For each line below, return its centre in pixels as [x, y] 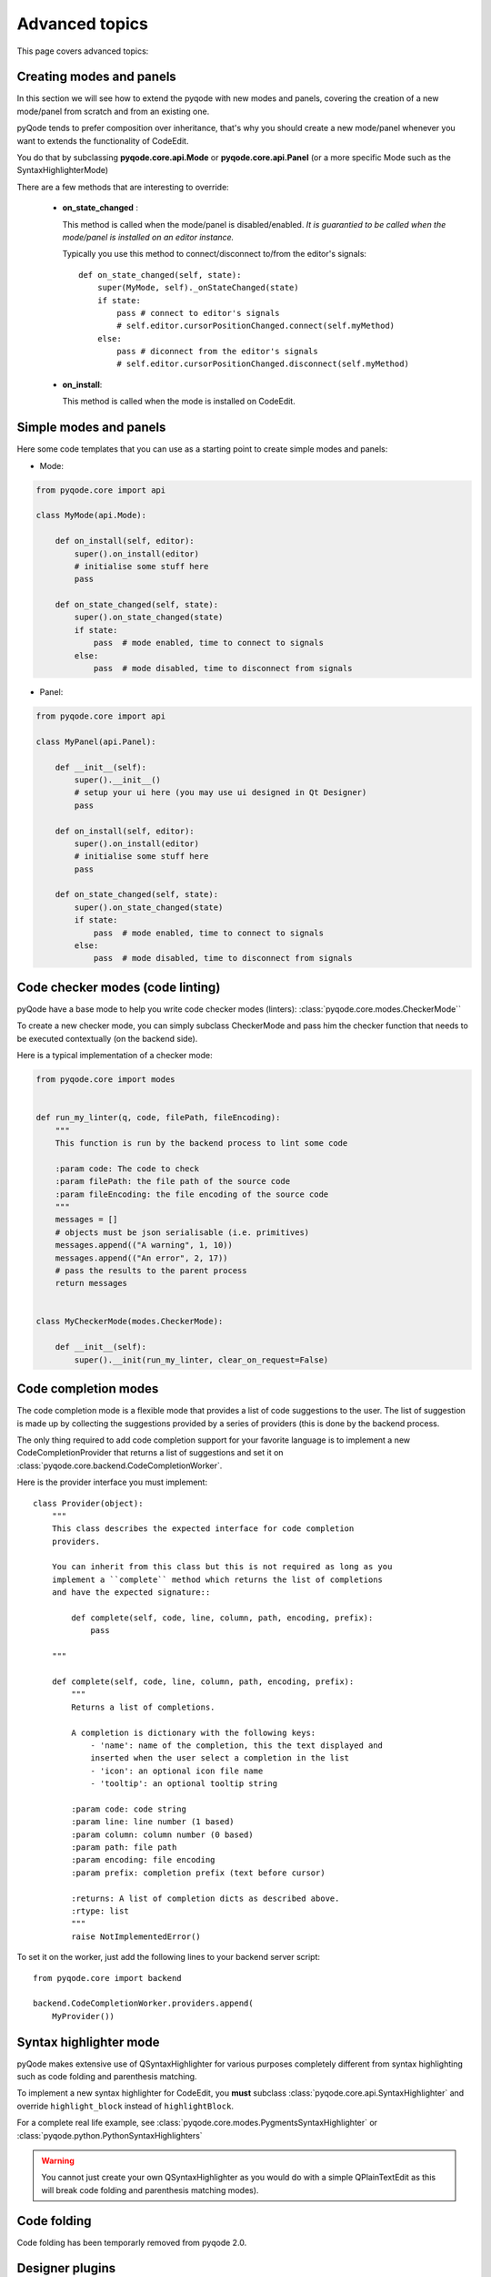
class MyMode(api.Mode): [91, 516]
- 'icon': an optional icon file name [177, 1771]
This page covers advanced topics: [83, 51]
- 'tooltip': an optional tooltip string [184, 1784]
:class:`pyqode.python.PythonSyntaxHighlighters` [110, 2135]
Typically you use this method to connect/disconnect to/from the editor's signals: [215, 254]
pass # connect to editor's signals [199, 313]
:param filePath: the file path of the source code [173, 1181]
